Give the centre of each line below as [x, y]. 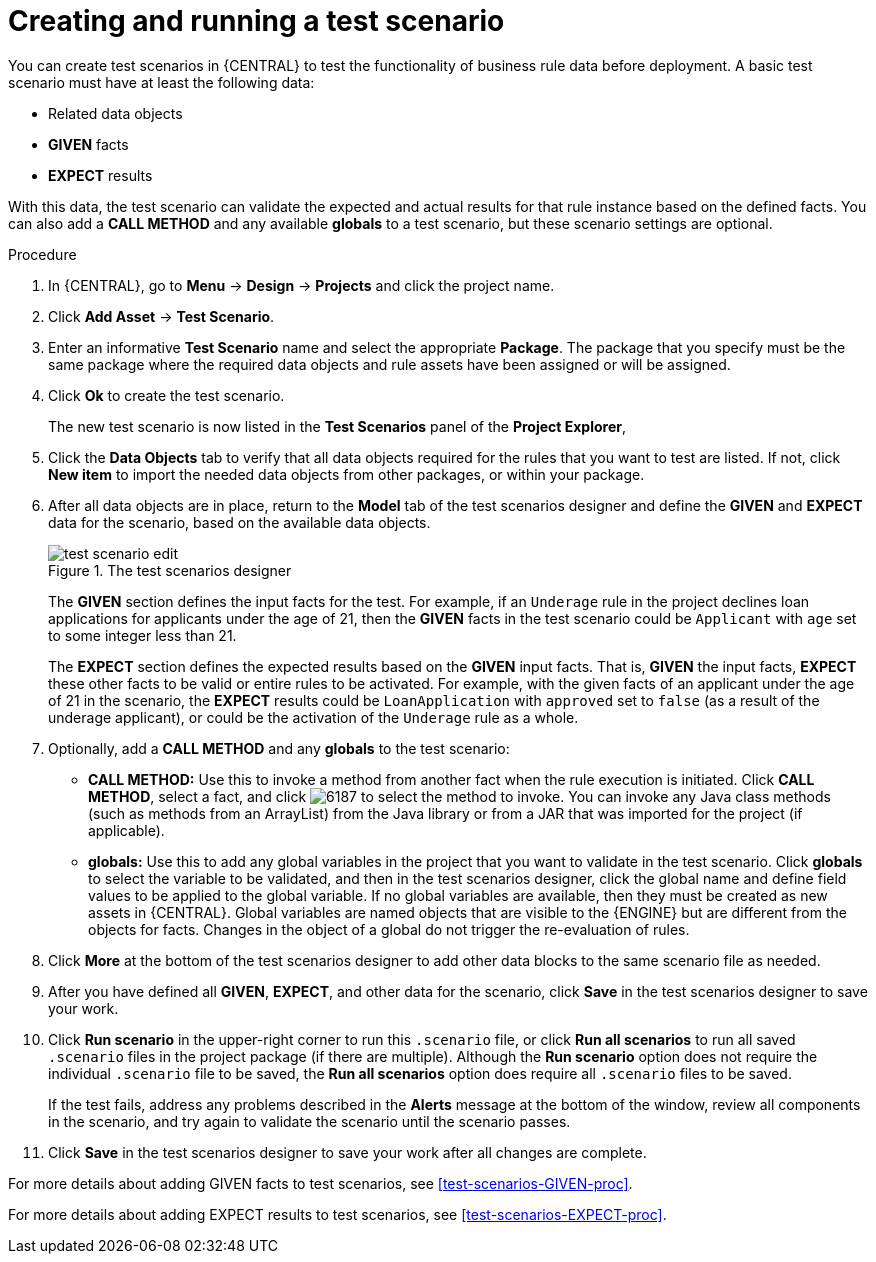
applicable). [126, 830]
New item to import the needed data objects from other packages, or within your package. [346, 474]
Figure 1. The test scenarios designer [170, 570]
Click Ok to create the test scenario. [166, 395]
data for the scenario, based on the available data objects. [239, 522]
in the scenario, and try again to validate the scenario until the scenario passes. [309, 1121]
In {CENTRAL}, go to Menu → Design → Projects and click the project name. [301, 285]
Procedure [42, 254]
